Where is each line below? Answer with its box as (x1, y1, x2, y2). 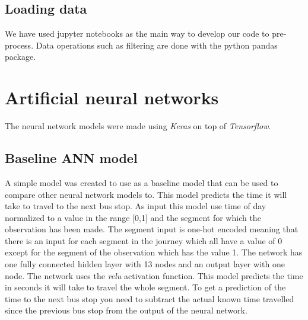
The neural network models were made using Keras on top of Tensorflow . (5, 120, 271, 132)
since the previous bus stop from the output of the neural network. (5, 304, 247, 316)
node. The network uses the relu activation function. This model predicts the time (5, 269, 303, 281)
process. (5, 39, 34, 51)
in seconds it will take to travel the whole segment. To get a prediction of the (5, 281, 286, 293)
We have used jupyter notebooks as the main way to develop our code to (5, 27, 269, 40)
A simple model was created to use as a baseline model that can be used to (5, 176, 278, 188)
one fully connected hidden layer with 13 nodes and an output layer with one (5, 258, 285, 270)
